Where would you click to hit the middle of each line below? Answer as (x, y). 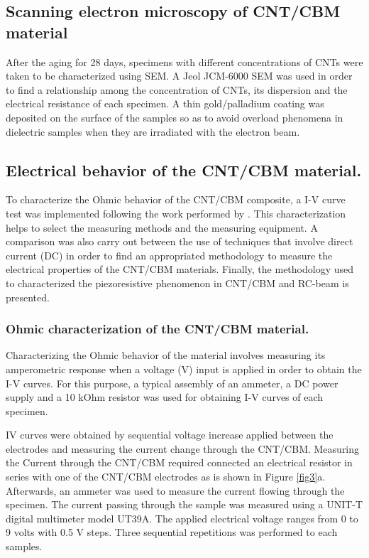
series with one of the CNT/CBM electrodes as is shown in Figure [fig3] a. (166, 477)
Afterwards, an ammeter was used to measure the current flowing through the (175, 490)
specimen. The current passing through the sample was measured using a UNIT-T (184, 504)
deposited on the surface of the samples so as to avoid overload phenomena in (175, 117)
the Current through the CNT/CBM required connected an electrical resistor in (179, 462)
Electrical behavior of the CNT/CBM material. (184, 170)
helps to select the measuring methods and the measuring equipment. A (162, 227)
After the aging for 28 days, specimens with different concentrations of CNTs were (184, 61)
